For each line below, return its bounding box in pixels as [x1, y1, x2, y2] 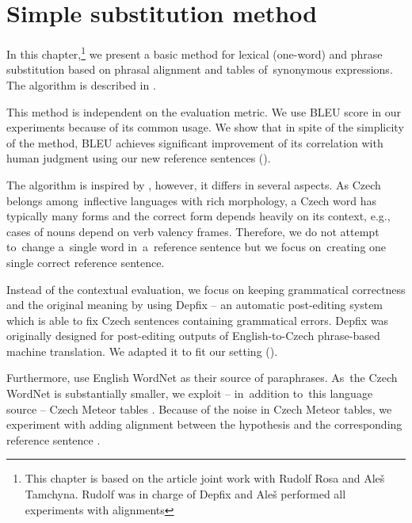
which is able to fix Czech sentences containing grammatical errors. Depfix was [6, 311, 389, 328]
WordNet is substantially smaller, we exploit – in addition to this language [6, 385, 373, 402]
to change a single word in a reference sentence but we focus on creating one [6, 239, 387, 255]
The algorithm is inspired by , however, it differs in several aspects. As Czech [6, 176, 381, 193]
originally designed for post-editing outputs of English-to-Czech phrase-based [6, 327, 380, 344]
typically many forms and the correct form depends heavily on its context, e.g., [6, 208, 391, 224]
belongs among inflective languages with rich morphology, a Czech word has [6, 192, 377, 208]
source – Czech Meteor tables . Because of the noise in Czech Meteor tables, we [6, 400, 392, 417]
